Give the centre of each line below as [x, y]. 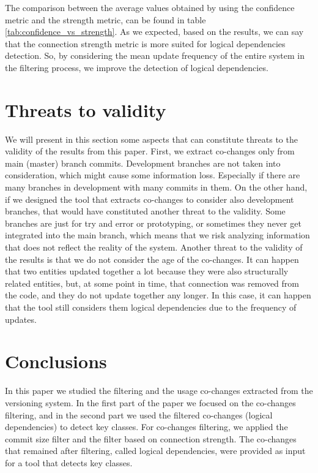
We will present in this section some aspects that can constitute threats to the [151, 139]
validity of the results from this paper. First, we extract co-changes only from [150, 151]
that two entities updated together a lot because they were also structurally [147, 271]
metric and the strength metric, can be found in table [105, 19]
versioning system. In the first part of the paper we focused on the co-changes [150, 402]
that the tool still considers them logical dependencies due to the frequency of [151, 307]
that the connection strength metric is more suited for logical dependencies [145, 43]
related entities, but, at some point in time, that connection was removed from [152, 283]
